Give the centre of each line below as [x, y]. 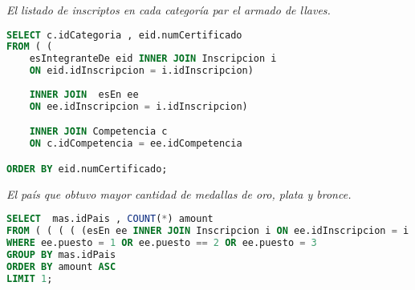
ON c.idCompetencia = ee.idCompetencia [136, 144]
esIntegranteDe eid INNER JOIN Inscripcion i [153, 59]
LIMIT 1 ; [30, 278]
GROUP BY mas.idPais [61, 254]
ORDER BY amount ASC [61, 266]
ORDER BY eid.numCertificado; [87, 169]
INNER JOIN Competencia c [98, 132]
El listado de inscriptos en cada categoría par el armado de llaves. [169, 10]
